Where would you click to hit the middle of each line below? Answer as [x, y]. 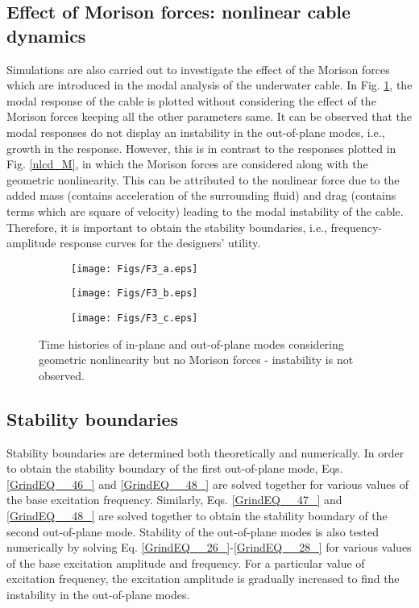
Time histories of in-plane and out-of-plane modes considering [191, 343]
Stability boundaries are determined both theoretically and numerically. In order [205, 452]
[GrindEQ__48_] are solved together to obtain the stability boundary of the [197, 516]
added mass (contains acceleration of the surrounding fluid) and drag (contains [201, 195]
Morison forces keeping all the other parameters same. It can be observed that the [209, 116]
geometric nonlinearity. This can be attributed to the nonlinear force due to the [203, 179]
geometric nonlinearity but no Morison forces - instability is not [196, 360]
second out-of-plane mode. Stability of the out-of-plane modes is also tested [193, 531]
